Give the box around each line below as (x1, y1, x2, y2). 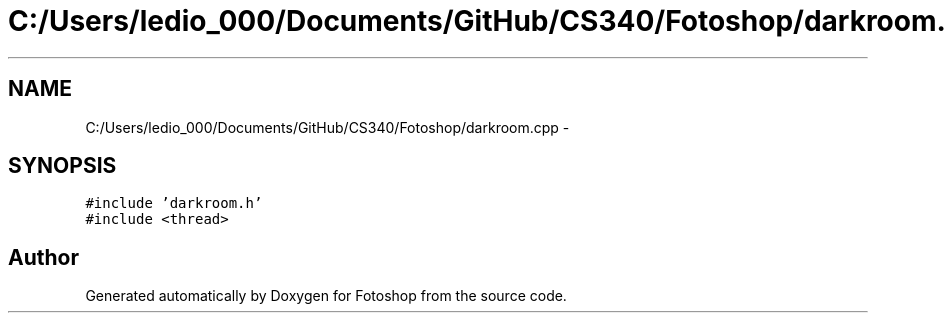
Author (8, 244, 79, 270)
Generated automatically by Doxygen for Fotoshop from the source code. (85, 287, 567, 305)
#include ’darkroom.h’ (85, 195, 263, 212)
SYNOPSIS (8, 153, 117, 179)
